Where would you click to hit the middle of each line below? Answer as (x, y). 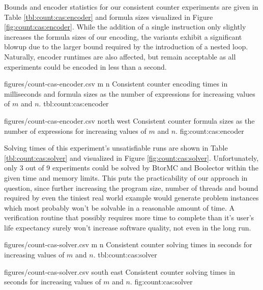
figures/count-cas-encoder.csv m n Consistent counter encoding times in (116, 84)
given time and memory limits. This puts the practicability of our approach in (126, 177)
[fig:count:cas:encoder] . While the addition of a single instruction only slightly (125, 27)
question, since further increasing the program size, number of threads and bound (131, 187)
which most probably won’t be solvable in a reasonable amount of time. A (119, 207)
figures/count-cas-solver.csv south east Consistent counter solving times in (120, 271)
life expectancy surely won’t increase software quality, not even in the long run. (128, 227)
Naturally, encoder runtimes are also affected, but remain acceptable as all (120, 56)
